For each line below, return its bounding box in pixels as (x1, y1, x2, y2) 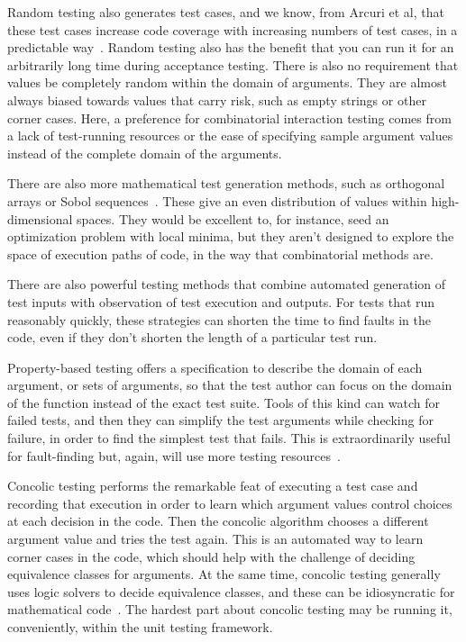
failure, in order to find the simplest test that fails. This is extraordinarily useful (7, 429, 451, 448)
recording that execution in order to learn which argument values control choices (7, 493, 452, 512)
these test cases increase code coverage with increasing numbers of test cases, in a (7, 20, 458, 39)
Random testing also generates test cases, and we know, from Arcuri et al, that (7, 3, 444, 21)
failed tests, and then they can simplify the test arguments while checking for (7, 411, 434, 430)
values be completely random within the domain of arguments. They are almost (7, 73, 447, 92)
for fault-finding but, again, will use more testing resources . (7, 446, 341, 465)
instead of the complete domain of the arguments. (7, 143, 282, 162)
